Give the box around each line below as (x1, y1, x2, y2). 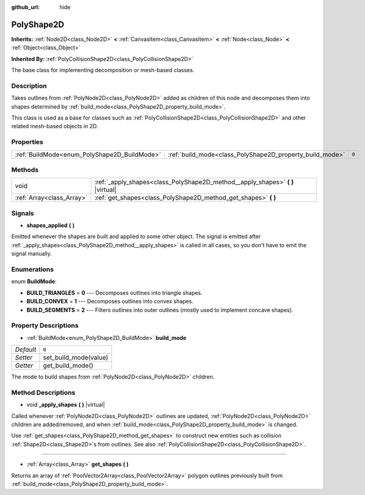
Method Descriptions (11, 388, 76, 397)
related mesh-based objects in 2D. (11, 123, 98, 130)
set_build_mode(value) (43, 353, 109, 362)
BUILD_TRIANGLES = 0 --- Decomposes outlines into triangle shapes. (26, 289, 203, 296)
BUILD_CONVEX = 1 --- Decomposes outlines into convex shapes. (26, 298, 193, 305)
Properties (11, 138, 44, 146)
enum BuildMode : (11, 278, 57, 285)
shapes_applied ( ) (26, 222, 75, 229)
